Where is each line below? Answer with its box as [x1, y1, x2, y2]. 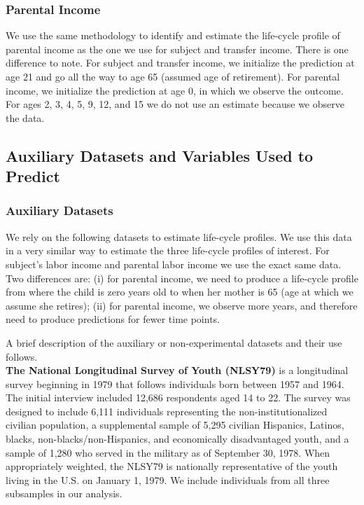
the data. [6, 110, 45, 125]
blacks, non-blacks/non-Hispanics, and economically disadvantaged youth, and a [6, 431, 349, 446]
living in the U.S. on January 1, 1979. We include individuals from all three [6, 472, 330, 487]
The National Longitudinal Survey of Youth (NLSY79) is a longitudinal [6, 363, 349, 378]
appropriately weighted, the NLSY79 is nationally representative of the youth [6, 459, 338, 473]
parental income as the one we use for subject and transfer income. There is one [6, 41, 349, 56]
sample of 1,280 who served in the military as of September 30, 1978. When [6, 445, 330, 459]
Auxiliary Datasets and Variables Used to [6, 144, 314, 166]
